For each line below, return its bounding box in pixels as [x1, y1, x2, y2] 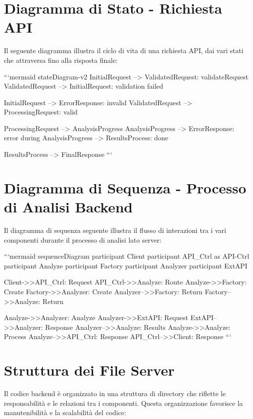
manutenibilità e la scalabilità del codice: [4, 407, 126, 418]
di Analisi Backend [4, 197, 133, 217]
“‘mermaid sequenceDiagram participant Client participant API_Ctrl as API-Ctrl [4, 251, 250, 261]
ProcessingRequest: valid [4, 107, 78, 117]
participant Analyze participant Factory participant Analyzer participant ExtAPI [4, 260, 248, 270]
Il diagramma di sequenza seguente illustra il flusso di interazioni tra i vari [4, 225, 226, 235]
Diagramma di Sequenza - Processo [4, 177, 247, 197]
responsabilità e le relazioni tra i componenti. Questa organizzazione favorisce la [4, 398, 243, 408]
